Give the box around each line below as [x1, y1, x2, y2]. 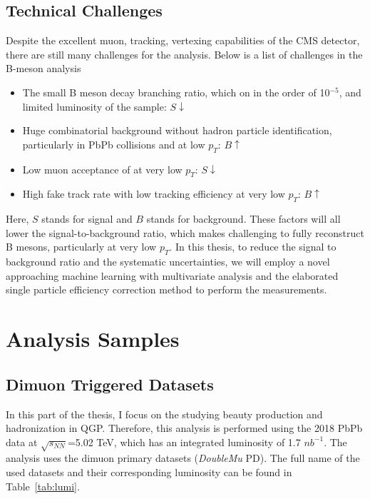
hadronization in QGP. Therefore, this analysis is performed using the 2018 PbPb [6, 420, 363, 435]
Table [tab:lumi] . [6, 478, 80, 493]
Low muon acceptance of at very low [22, 161, 183, 176]
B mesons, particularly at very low [6, 239, 157, 254]
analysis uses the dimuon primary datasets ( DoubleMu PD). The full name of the [6, 450, 360, 465]
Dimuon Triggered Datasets [6, 373, 214, 395]
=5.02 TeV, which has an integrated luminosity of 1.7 [67, 434, 301, 449]
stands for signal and [41, 211, 133, 226]
